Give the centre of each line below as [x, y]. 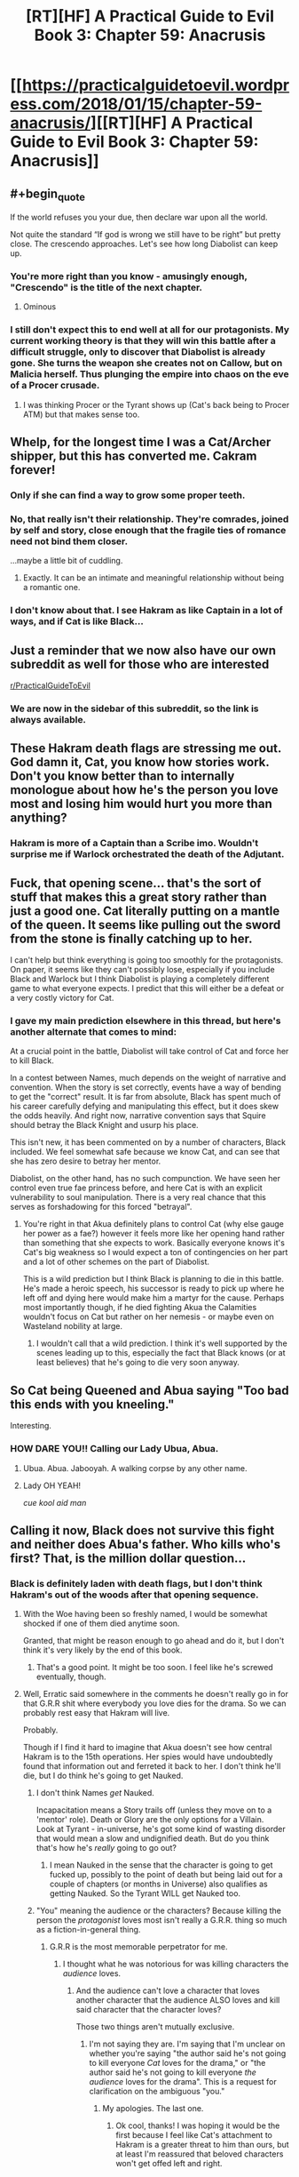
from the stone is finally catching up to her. [131, 938]
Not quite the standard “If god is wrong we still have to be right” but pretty [146, 235]
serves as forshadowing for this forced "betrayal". [101, 1207]
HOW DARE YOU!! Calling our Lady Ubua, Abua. [114, 1449]
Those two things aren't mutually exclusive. [155, 2027]
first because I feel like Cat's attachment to [194, 2135]
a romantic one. [51, 588]
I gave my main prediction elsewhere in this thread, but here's [146, 1021]
